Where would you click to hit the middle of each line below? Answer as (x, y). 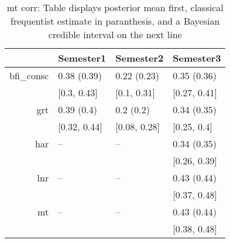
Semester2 (140, 58)
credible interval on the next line (115, 34)
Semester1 (82, 58)
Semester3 (197, 58)
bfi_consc (29, 75)
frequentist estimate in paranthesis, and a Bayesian (115, 21)
